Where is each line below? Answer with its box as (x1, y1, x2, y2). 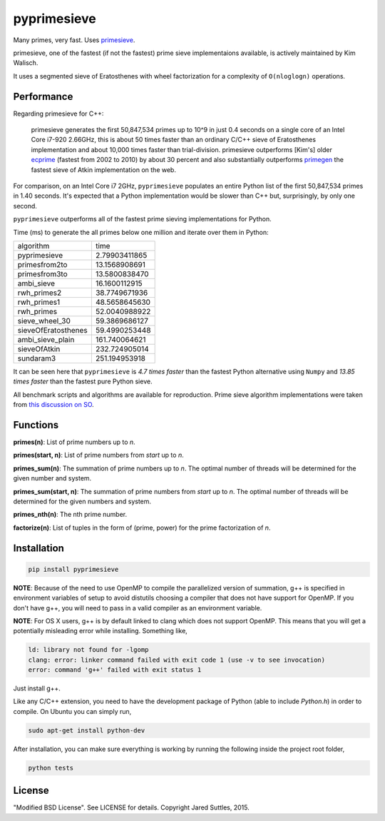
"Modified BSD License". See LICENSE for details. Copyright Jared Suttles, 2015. (13, 803, 250, 812)
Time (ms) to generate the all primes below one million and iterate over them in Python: (13, 228, 269, 236)
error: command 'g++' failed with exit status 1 (28, 666, 202, 674)
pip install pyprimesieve (28, 565, 119, 573)
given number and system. (13, 474, 92, 483)
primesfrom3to (17, 268, 68, 278)
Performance (13, 90, 73, 103)
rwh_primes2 (17, 288, 62, 298)
